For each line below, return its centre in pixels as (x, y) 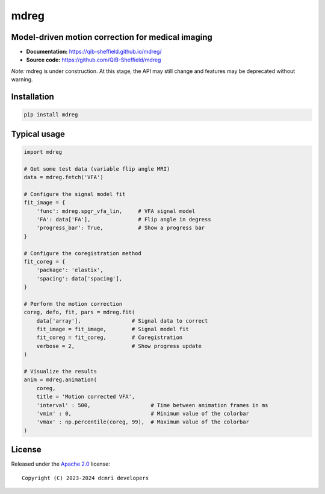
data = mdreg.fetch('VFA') (63, 177)
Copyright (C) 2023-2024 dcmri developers (85, 478)
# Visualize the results (60, 371)
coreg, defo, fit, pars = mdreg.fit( (79, 312)
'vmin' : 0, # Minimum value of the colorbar (143, 413)
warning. (22, 80)
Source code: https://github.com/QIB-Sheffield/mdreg (94, 60)
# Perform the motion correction (73, 304)
